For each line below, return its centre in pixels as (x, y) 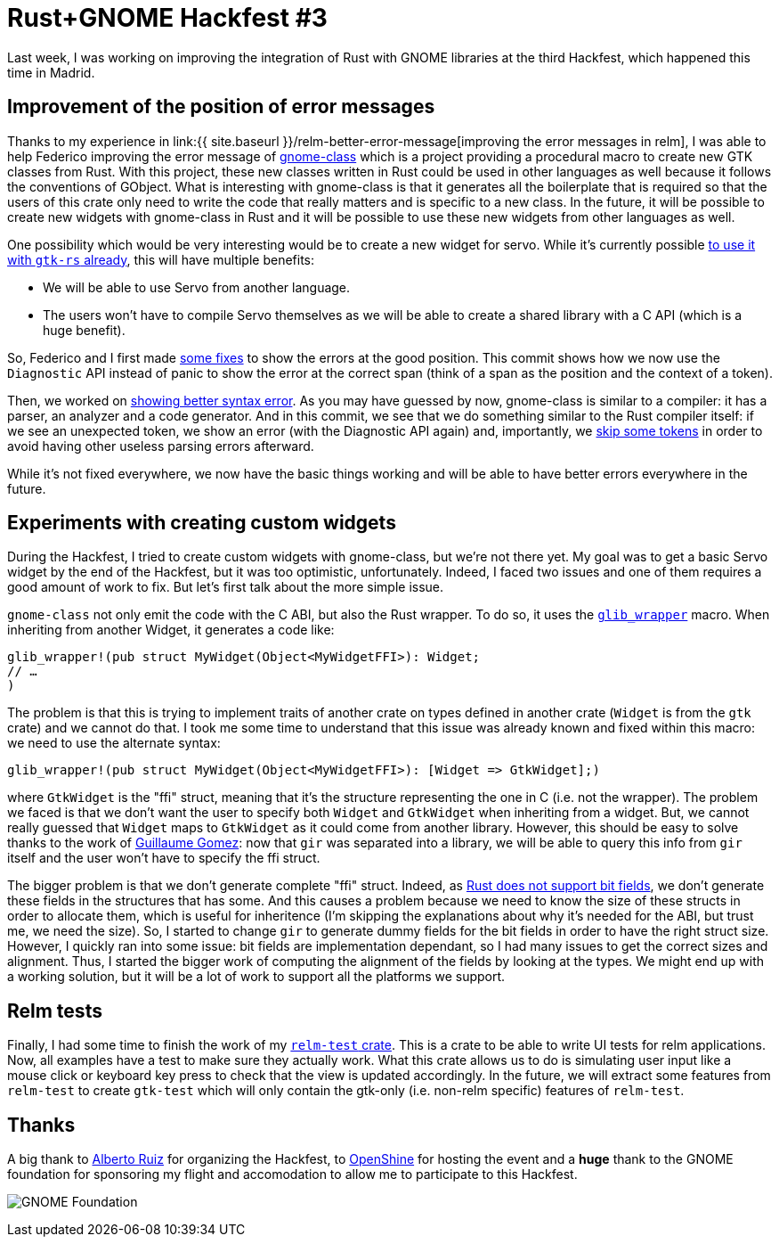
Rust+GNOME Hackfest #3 (167, 18)
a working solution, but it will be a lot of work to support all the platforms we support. (256, 977)
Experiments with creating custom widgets (202, 523)
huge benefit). (84, 330)
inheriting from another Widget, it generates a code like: (171, 630)
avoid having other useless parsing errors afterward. (161, 446)
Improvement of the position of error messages (221, 107)
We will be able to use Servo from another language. (197, 287)
